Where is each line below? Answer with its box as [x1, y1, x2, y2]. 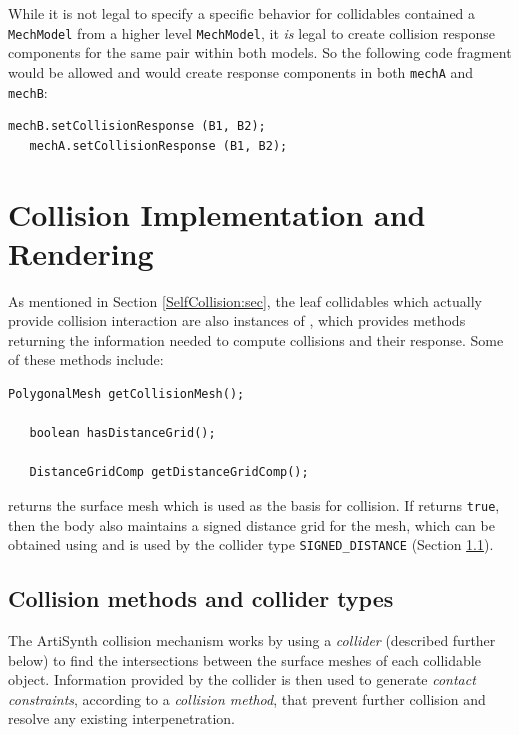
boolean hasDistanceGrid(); [29, 426, 216, 441]
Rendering [8, 232, 154, 273]
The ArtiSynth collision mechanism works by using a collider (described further [8, 630, 496, 651]
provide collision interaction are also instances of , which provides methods [8, 310, 466, 331]
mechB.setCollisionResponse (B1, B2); [8, 119, 266, 134]
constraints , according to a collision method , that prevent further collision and [8, 688, 486, 709]
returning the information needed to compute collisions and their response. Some [8, 329, 504, 350]
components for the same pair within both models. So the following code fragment [8, 42, 512, 63]
